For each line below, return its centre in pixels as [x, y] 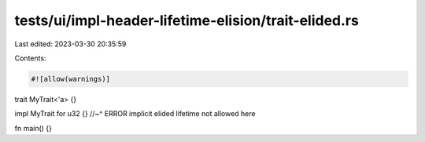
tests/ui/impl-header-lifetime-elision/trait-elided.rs [187, 20]
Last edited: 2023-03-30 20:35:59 [70, 44]
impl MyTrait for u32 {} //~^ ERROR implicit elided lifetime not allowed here [135, 114]
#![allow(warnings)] [70, 79]
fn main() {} [33, 128]
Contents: [30, 58]
